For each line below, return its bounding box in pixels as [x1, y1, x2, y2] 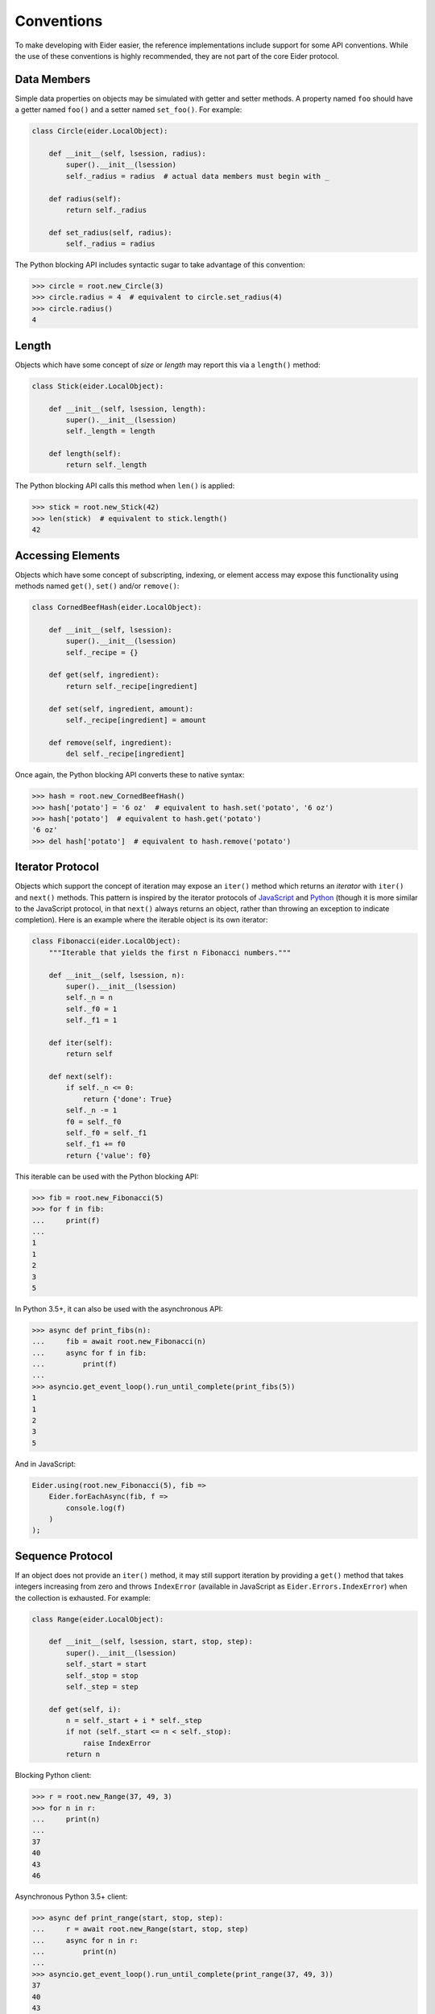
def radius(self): [48, 194, 122, 203]
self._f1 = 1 [65, 1016, 118, 1025]
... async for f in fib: [31, 1348, 147, 1357]
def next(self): [48, 1072, 113, 1081]
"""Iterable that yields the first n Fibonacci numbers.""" [48, 947, 292, 957]
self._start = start [65, 1660, 147, 1669]
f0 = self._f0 [65, 1117, 122, 1126]
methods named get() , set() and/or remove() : [14, 581, 180, 591]
